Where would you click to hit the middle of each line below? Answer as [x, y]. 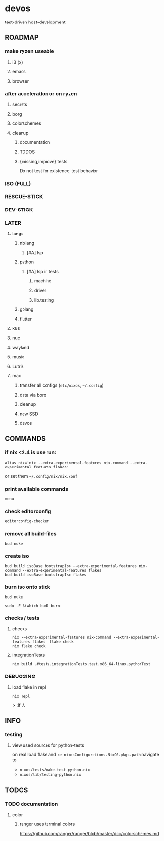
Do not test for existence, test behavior [59, 171]
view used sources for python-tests [48, 745]
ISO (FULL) [18, 183]
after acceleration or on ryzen [41, 93]
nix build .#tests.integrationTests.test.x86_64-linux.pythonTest [81, 664]
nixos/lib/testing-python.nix [50, 775]
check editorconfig [28, 511]
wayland [21, 347]
